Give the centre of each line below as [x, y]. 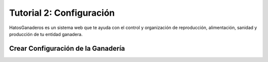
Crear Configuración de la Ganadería [67, 48]
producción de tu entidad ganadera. [46, 34]
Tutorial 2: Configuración [62, 13]
